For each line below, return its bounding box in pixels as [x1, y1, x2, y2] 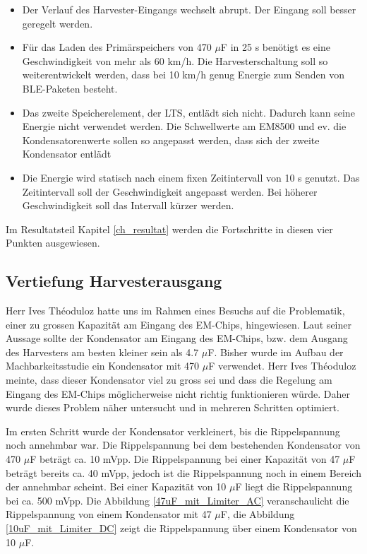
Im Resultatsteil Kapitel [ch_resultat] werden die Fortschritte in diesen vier [6, 221, 333, 236]
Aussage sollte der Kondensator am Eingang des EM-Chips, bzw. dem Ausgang [6, 331, 348, 346]
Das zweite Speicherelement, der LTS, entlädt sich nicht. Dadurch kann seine [22, 105, 355, 119]
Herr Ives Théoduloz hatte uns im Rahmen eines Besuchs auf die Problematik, [6, 303, 345, 318]
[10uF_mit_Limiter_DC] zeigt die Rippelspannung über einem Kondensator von [6, 521, 357, 536]
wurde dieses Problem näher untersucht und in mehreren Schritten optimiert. [6, 400, 339, 415]
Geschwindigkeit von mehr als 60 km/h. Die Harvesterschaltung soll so [22, 53, 328, 68]
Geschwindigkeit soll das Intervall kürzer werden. [22, 198, 234, 213]
